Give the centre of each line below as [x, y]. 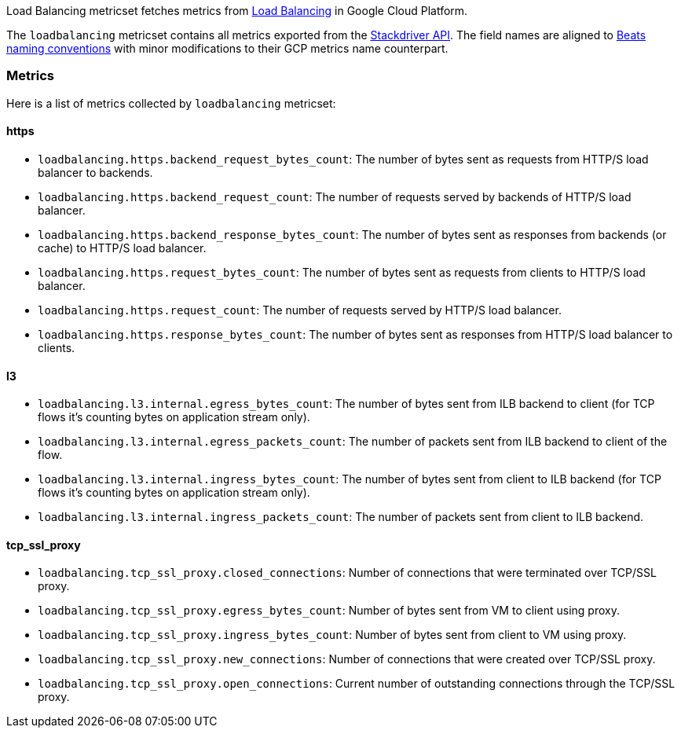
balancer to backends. [95, 172]
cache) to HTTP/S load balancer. [122, 248]
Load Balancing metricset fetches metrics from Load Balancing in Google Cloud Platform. [237, 11]
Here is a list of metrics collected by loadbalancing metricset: [171, 103]
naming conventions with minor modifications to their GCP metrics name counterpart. [227, 48]
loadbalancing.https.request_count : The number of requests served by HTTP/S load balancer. [300, 310]
